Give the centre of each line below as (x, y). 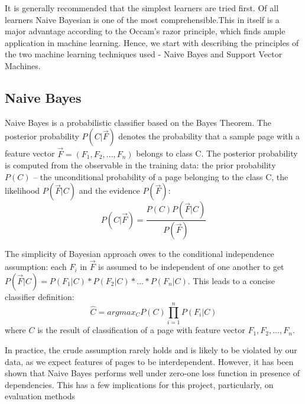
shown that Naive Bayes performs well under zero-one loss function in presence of (152, 373)
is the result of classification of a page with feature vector (141, 330)
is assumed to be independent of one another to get (191, 267)
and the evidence (109, 190)
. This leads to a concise (231, 280)
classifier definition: (40, 296)
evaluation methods (40, 396)
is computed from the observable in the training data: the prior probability (140, 165)
